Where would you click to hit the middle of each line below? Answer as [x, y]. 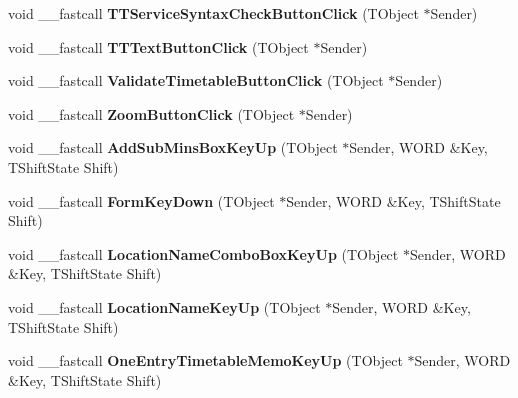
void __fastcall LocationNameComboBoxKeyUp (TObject [203, 253]
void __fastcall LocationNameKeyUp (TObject [164, 306]
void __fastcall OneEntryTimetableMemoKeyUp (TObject [205, 360]
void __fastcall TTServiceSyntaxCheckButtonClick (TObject [213, 13]
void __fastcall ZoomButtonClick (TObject [151, 113]
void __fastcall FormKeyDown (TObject [141, 200]
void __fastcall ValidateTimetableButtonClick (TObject [196, 80]
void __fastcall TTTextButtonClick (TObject [158, 46]
